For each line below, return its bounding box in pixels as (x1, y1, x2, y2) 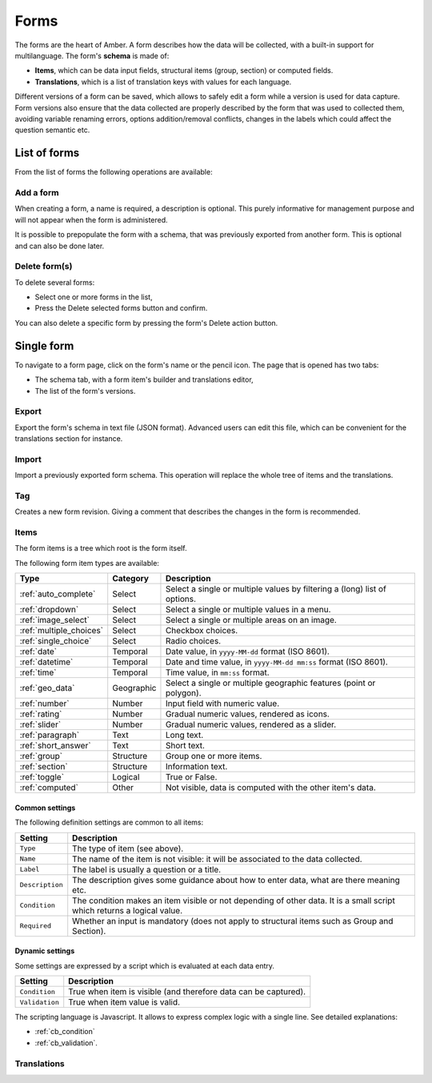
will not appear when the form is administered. (14, 215, 168, 224)
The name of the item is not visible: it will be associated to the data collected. (72, 853, 363, 864)
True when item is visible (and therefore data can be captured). (68, 986, 306, 997)
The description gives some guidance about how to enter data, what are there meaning (72, 874, 400, 885)
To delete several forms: (14, 277, 95, 287)
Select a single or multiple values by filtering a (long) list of (165, 584, 387, 595)
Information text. (165, 761, 228, 772)
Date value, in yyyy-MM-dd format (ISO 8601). (165, 646, 330, 657)
